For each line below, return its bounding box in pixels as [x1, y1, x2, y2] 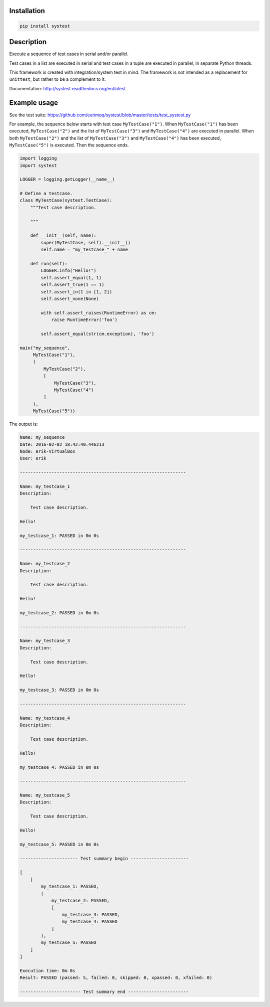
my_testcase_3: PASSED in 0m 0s [19, 687, 99, 693]
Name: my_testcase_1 [19, 483, 70, 489]
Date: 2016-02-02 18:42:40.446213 [19, 441, 104, 447]
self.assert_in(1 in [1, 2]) [40, 289, 112, 294]
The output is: [9, 421, 38, 427]
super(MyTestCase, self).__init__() [40, 240, 131, 245]
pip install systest [19, 23, 70, 29]
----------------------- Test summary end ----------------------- [19, 989, 189, 995]
